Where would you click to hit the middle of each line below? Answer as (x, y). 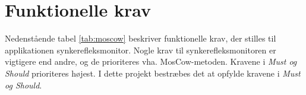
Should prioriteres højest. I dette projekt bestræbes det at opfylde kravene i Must (153, 73)
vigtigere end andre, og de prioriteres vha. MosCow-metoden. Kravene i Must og (151, 61)
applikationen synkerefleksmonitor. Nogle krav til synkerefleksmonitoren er (141, 50)
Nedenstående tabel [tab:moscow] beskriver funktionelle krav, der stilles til (141, 38)
